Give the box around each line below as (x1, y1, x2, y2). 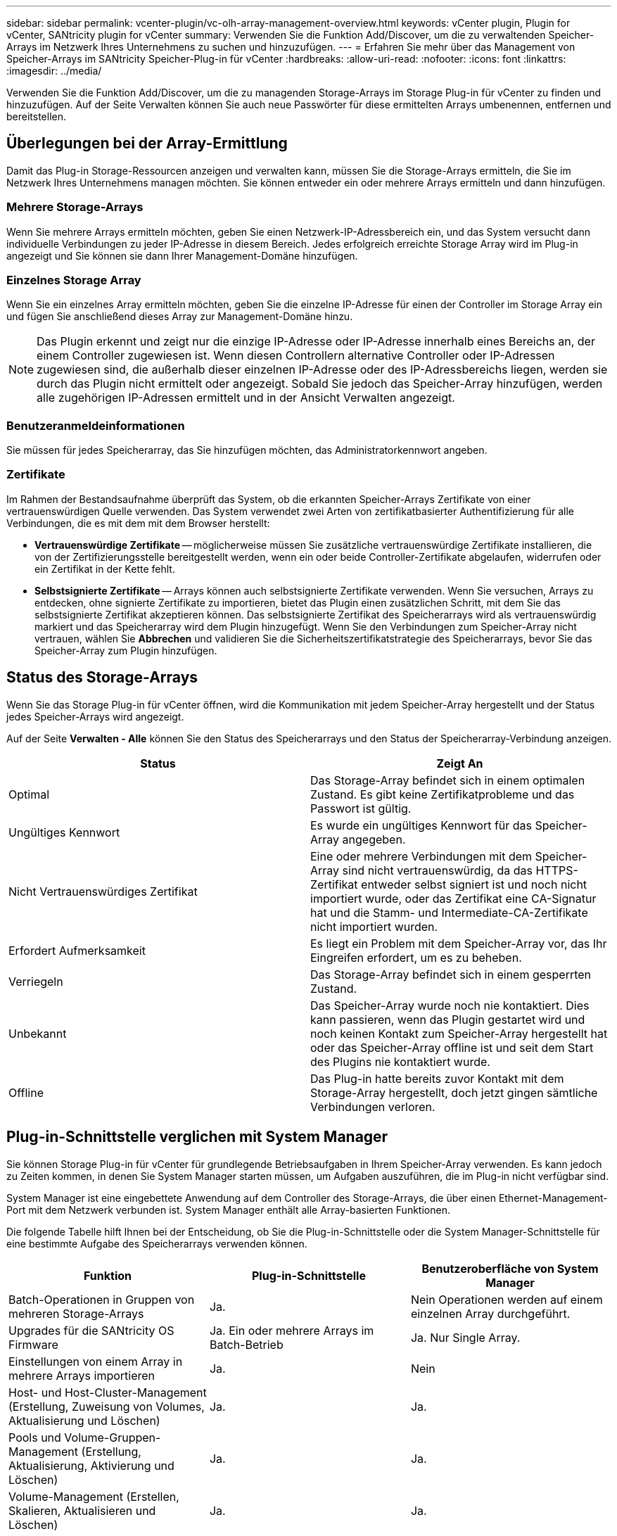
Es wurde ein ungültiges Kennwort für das (310, 818, 533, 832)
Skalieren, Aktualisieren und (8, 1503, 156, 1518)
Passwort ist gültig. (310, 801, 412, 815)
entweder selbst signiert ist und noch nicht (361, 877, 587, 891)
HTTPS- (535, 863, 578, 877)
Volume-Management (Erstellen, (8, 1489, 179, 1504)
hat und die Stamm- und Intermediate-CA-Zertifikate (310, 905, 588, 920)
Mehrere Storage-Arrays (6, 200, 144, 215)
